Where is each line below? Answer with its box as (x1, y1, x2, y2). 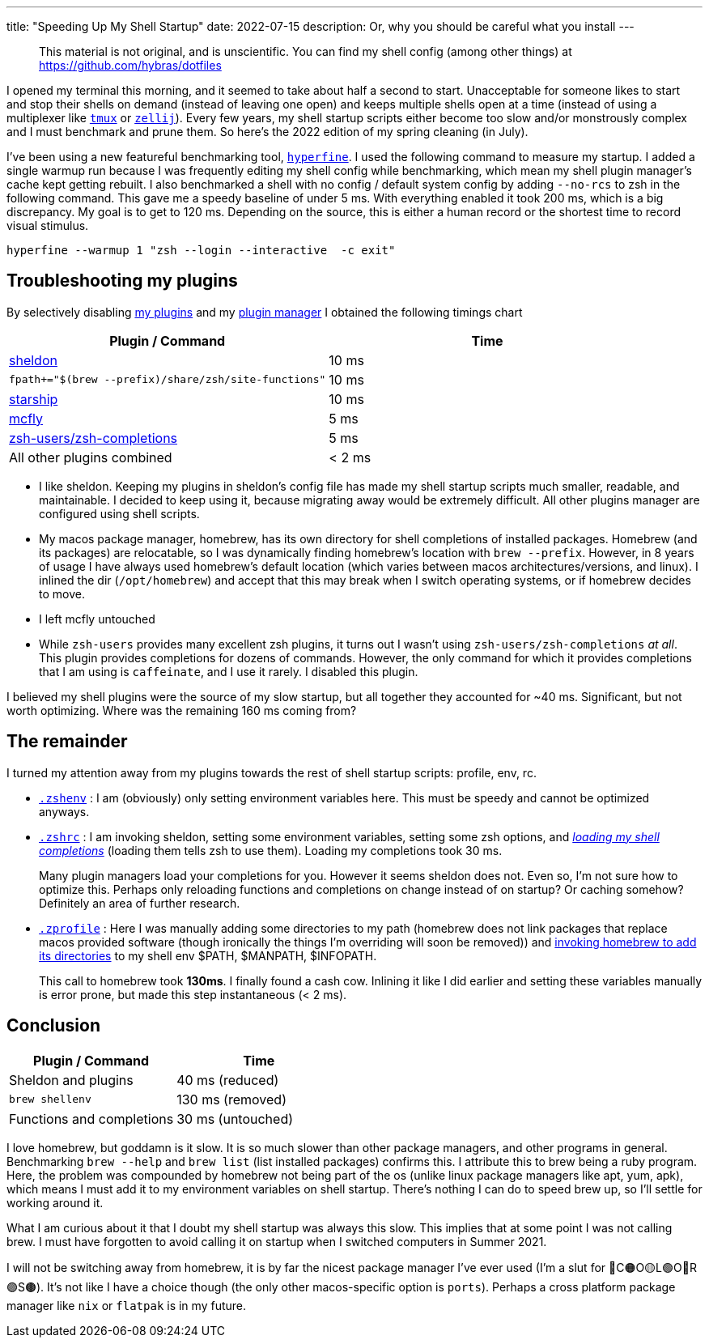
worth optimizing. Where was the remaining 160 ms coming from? (6, 703, 357, 717)
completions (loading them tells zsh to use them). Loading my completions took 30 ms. (39, 843, 503, 857)
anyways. (39, 804, 90, 819)
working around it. (6, 1195, 104, 1210)
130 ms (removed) (176, 1091, 287, 1108)
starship (9, 390, 58, 407)
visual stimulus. (6, 219, 89, 232)
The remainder (6, 731, 128, 752)
